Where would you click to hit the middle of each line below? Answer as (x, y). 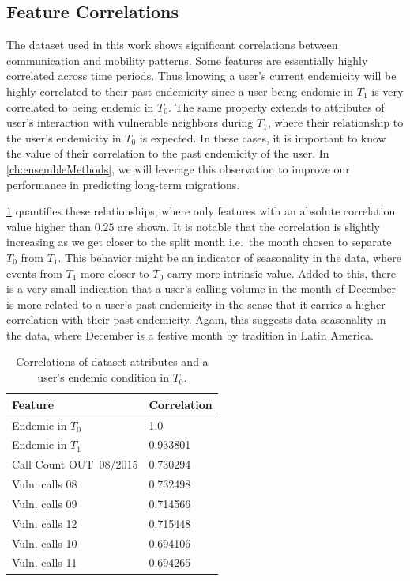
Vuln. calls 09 (45, 503)
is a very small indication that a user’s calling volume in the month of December (201, 289)
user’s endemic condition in (103, 377)
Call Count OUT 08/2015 (75, 464)
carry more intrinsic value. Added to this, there (282, 273)
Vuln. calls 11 (45, 562)
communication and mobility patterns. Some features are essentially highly (187, 60)
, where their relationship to (335, 122)
